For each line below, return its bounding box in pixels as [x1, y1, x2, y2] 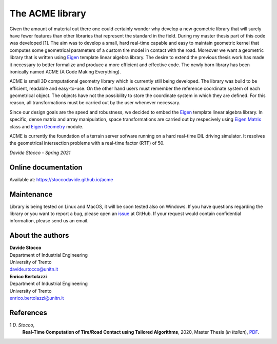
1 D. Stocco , [9, 321, 35, 328]
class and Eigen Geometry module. [9, 123, 84, 129]
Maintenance [9, 190, 53, 199]
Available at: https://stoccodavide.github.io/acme [9, 176, 113, 182]
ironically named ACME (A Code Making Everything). [9, 68, 121, 74]
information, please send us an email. [9, 218, 89, 224]
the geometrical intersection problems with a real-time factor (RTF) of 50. [9, 140, 165, 146]
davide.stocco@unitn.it [9, 266, 58, 272]
